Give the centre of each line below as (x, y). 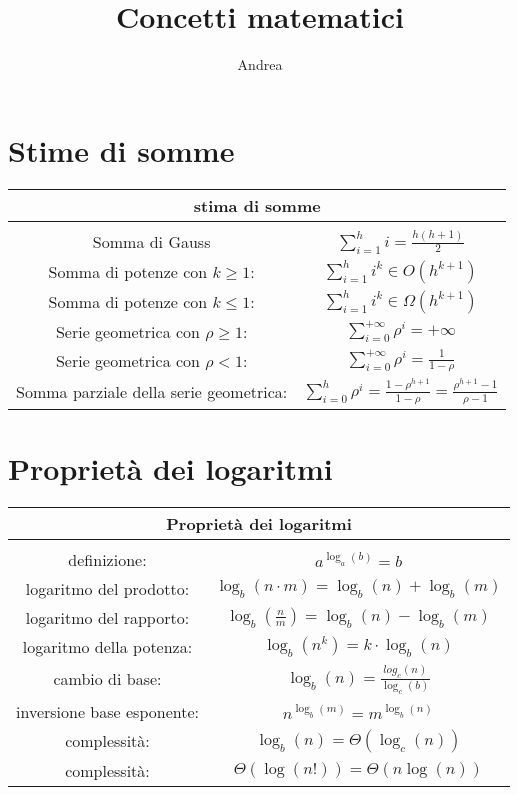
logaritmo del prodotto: (107, 588)
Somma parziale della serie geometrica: (152, 392)
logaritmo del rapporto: (107, 617)
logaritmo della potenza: (107, 646)
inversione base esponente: (107, 711)
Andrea (260, 64)
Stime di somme (121, 149)
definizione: (107, 559)
